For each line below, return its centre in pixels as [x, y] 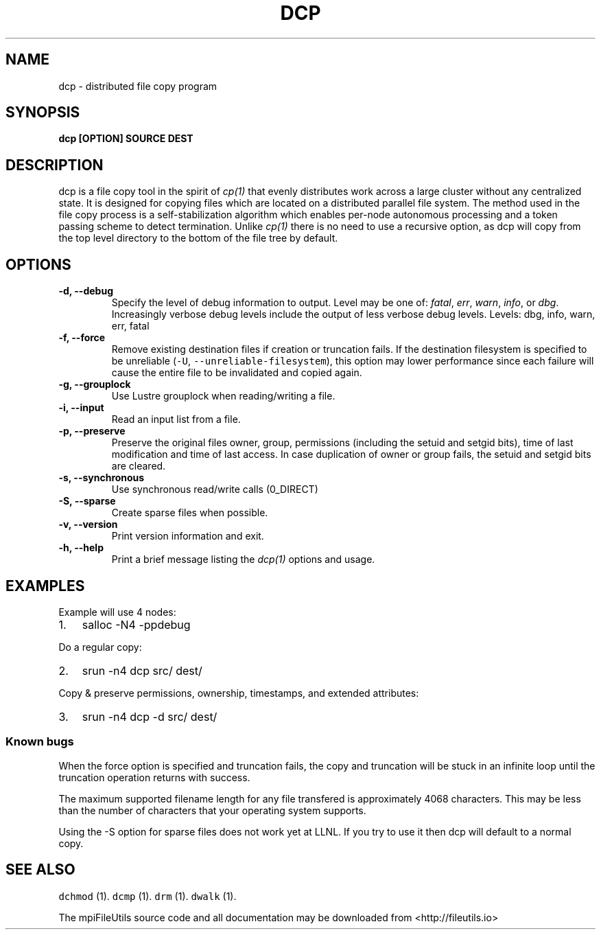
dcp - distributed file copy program [138, 86]
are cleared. [139, 466]
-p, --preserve [92, 431]
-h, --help [81, 548]
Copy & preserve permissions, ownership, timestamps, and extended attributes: [239, 693]
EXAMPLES [45, 586]
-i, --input [81, 408]
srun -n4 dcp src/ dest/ [142, 670]
